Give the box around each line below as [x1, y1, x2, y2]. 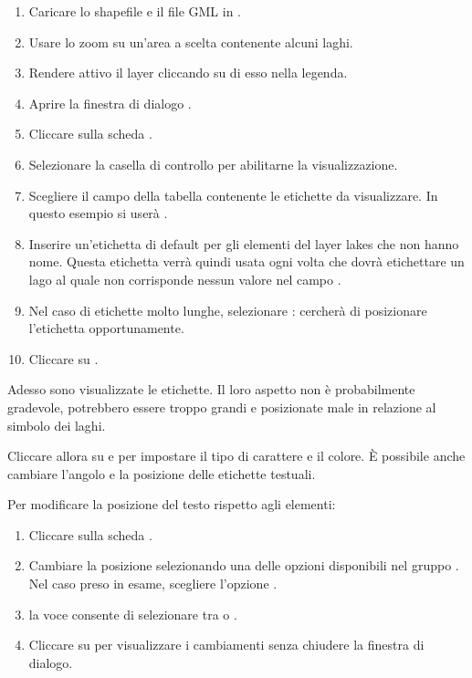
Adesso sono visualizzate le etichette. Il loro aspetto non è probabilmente [7, 380, 415, 399]
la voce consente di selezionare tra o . [28, 604, 237, 623]
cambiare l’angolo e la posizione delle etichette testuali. [7, 464, 316, 483]
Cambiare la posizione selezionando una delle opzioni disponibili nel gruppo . [28, 556, 459, 575]
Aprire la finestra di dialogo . [28, 93, 192, 112]
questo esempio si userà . [28, 203, 168, 223]
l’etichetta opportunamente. [28, 318, 184, 338]
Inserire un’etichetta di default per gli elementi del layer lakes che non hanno [28, 234, 459, 253]
